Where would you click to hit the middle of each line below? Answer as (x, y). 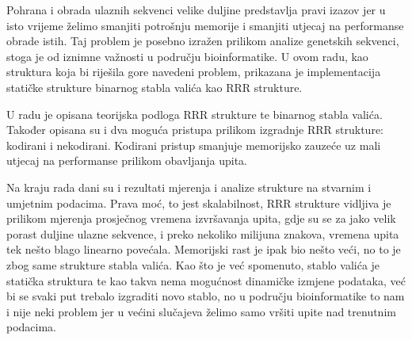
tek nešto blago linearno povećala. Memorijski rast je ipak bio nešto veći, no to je (204, 249)
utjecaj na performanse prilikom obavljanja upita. (127, 160)
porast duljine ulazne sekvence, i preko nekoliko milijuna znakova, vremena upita (203, 233)
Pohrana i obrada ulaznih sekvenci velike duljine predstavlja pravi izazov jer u (196, 10)
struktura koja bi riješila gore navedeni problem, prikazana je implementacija (194, 72)
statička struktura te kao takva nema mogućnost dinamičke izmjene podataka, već (206, 280)
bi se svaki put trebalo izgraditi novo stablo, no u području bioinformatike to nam (206, 296)
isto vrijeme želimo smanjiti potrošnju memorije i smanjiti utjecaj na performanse (205, 25)
